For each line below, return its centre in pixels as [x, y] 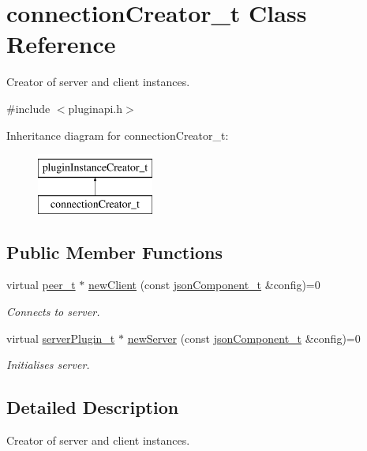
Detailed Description [93, 407]
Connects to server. [53, 312]
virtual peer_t [41, 285]
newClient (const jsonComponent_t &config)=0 [204, 285]
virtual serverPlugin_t [61, 338]
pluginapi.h [95, 108]
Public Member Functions [114, 252]
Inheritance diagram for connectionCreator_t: [118, 135]
